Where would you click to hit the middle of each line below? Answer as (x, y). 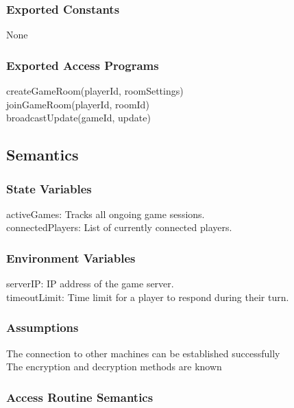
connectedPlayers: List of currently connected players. (119, 227)
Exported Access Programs (83, 65)
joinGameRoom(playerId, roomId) (78, 104)
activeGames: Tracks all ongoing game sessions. (106, 214)
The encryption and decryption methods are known (114, 367)
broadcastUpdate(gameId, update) (78, 118)
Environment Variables (71, 257)
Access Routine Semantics (80, 397)
